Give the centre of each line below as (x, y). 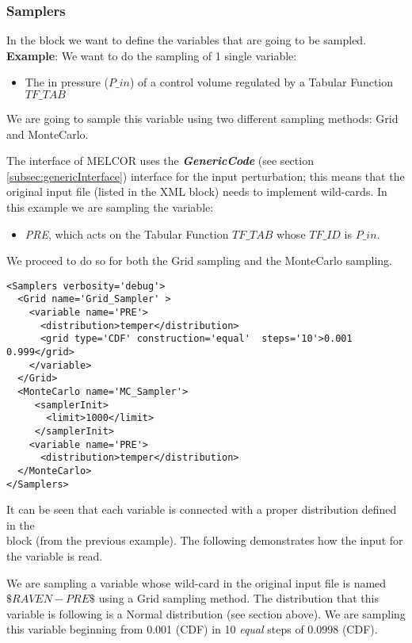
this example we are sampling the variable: (110, 207)
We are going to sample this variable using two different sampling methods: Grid (202, 118)
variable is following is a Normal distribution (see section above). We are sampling (206, 613)
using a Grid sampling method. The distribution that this (238, 598)
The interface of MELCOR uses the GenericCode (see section (160, 161)
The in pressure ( (67, 82)
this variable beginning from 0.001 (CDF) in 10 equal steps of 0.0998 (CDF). (192, 629)
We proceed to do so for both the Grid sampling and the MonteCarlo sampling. (200, 260)
